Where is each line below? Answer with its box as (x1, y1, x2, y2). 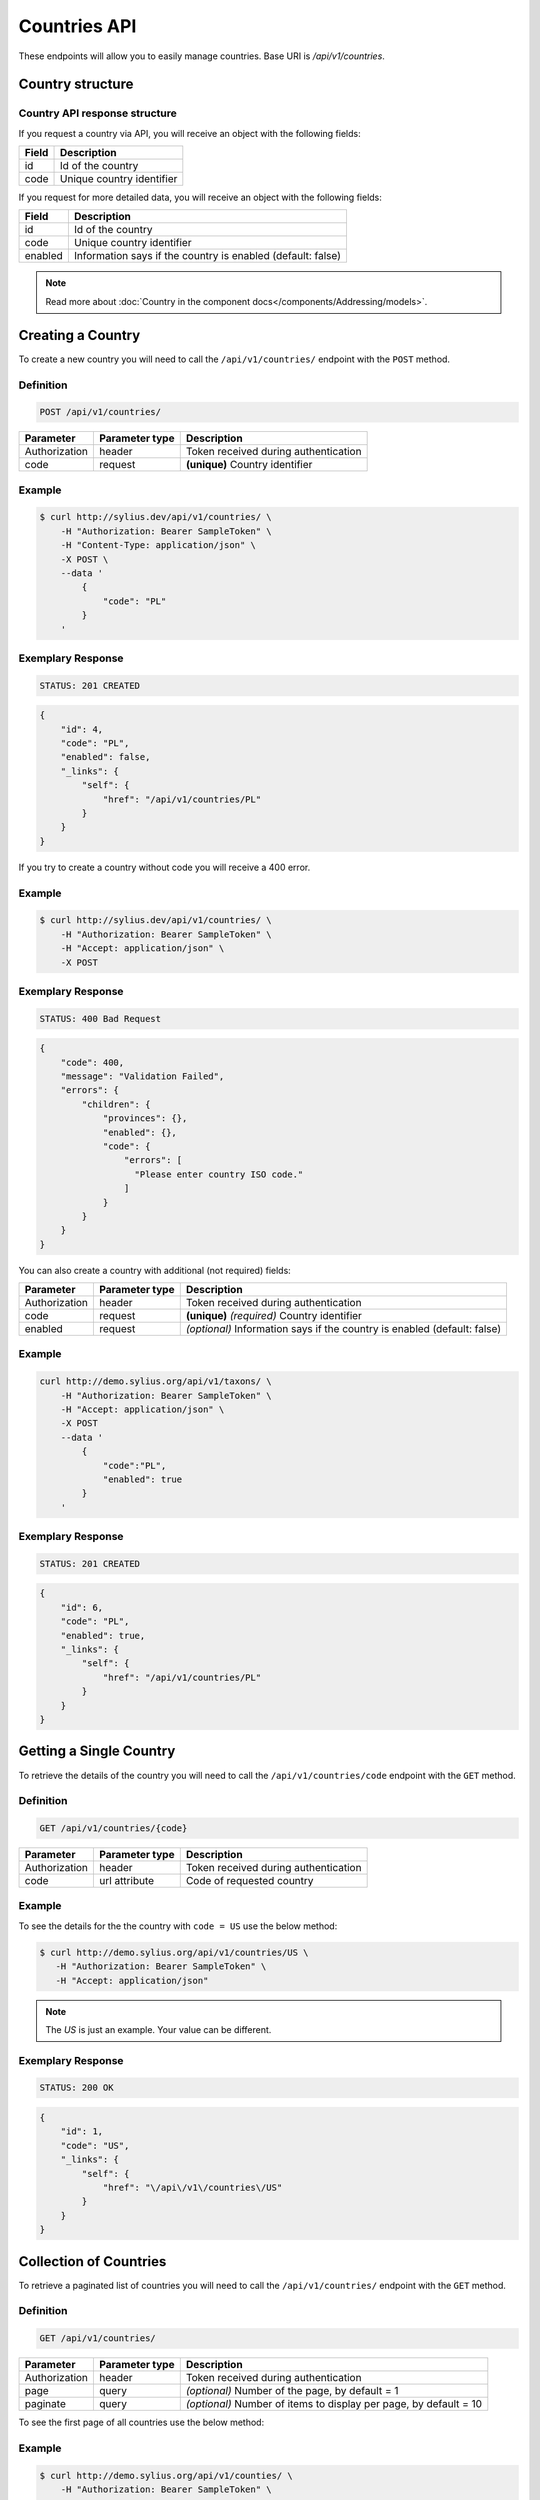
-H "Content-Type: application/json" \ (60, 540, 257, 551)
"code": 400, (60, 1056, 125, 1068)
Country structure (18, 76, 134, 93)
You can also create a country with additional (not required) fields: (18, 1264, 292, 1276)
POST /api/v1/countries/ (39, 406, 162, 418)
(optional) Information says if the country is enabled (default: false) (185, 1322, 502, 1336)
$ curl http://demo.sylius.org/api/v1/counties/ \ (39, 2470, 294, 2481)
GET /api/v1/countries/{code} (39, 1823, 188, 1834)
